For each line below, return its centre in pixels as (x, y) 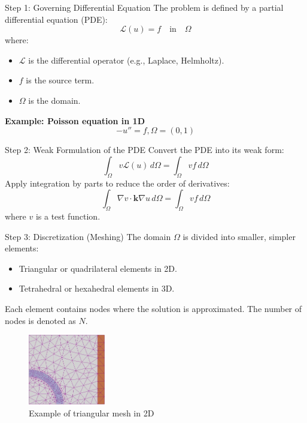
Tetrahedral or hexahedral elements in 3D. (97, 288)
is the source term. (60, 80)
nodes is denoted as (40, 320)
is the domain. (54, 100)
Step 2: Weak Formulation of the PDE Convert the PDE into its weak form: (145, 150)
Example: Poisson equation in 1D (75, 120)
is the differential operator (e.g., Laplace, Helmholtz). (126, 60)
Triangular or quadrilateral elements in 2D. (98, 268)
